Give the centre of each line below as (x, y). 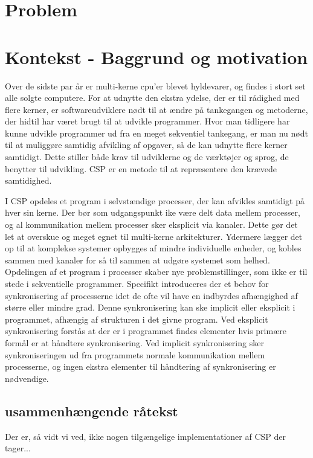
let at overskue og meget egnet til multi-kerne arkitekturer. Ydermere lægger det (154, 236)
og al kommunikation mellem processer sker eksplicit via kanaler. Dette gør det (151, 224)
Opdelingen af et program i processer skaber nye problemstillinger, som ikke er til (156, 272)
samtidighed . (28, 180)
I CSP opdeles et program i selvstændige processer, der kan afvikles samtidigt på (155, 200)
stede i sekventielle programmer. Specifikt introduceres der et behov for (137, 283)
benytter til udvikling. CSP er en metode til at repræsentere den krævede (141, 168)
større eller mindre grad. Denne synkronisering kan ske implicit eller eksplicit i (150, 307)
